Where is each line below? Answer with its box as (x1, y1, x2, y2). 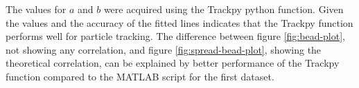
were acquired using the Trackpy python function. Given (103, 2, 344, 16)
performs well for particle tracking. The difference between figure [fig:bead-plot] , (6, 29, 345, 43)
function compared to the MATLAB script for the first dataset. (6, 69, 274, 83)
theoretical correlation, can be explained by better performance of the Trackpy (6, 56, 340, 70)
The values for (6, 2, 67, 16)
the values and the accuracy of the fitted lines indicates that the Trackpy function (6, 15, 353, 30)
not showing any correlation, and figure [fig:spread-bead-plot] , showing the (6, 42, 322, 56)
